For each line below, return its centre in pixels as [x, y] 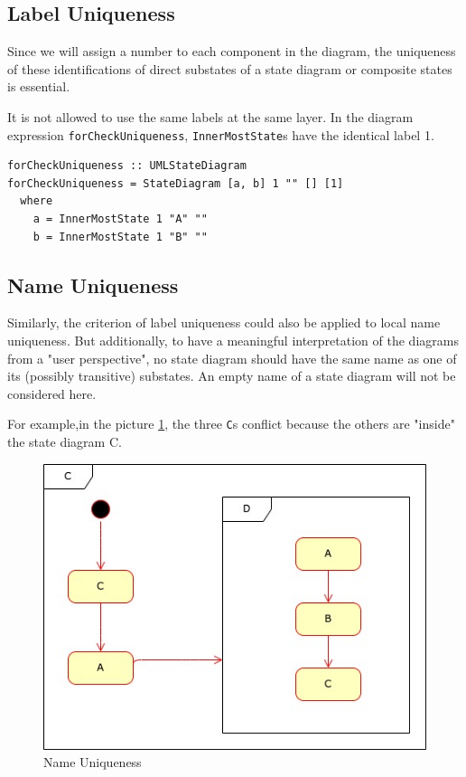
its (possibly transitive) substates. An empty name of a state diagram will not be [232, 376]
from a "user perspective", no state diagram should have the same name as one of [232, 358]
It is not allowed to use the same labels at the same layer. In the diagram [210, 116]
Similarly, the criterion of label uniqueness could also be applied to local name [224, 322]
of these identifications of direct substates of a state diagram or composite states [230, 68]
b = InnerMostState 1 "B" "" [120, 237]
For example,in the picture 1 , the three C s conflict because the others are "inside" [231, 424]
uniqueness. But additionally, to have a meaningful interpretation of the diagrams [233, 340]
